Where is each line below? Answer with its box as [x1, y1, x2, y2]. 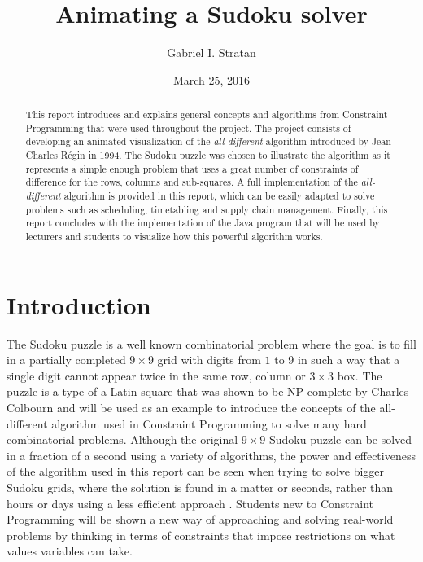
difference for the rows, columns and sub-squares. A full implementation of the [25, 175, 358, 189]
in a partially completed [7, 351, 126, 368]
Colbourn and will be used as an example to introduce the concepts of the [7, 398, 376, 415]
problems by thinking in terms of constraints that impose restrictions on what [7, 526, 395, 543]
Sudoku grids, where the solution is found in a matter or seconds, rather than [7, 478, 394, 495]
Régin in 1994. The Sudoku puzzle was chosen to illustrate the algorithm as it [60, 148, 390, 162]
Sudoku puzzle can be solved [269, 431, 412, 448]
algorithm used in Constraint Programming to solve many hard [51, 415, 367, 432]
